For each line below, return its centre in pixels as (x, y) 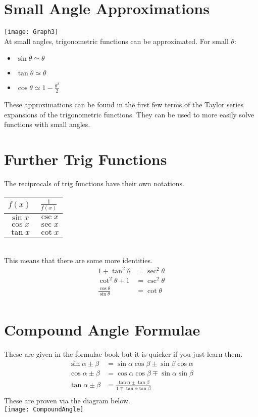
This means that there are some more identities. (78, 260)
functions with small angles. (47, 124)
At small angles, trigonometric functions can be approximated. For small (116, 41)
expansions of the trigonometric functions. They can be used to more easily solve (129, 114)
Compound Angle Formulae (102, 330)
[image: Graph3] (31, 32)
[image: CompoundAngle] (44, 410)
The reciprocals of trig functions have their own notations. (94, 183)
